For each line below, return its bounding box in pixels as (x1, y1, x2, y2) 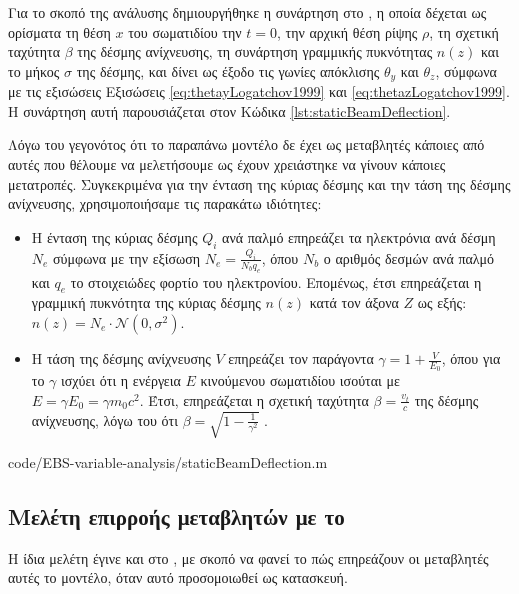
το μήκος (8, 60, 60, 81)
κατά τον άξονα (309, 292, 399, 313)
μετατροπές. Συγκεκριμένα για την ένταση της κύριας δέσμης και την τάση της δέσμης (8, 173, 511, 194)
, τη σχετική (429, 21, 499, 42)
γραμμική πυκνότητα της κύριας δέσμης (31, 292, 261, 313)
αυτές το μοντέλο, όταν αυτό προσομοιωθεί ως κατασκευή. (8, 567, 348, 588)
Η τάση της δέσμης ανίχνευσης (31, 348, 211, 369)
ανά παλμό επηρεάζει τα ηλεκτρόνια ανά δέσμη (222, 226, 496, 247)
